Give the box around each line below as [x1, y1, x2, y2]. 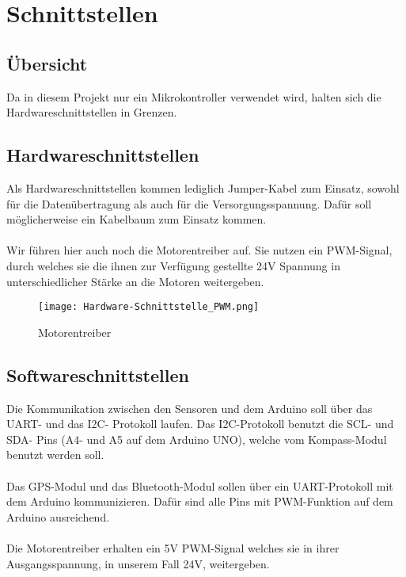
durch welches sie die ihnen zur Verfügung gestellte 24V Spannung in [6, 257, 340, 273]
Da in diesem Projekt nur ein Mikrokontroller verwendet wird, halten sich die [6, 88, 381, 105]
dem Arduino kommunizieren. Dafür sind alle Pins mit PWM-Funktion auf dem [6, 493, 393, 510]
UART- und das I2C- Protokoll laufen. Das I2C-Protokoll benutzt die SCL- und [6, 415, 394, 432]
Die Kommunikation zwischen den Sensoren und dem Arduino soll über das [6, 399, 373, 416]
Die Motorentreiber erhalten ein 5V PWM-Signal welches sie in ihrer [6, 539, 340, 556]
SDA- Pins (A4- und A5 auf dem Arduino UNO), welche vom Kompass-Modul [6, 430, 387, 447]
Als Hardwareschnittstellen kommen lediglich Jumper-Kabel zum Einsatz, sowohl [6, 179, 400, 196]
